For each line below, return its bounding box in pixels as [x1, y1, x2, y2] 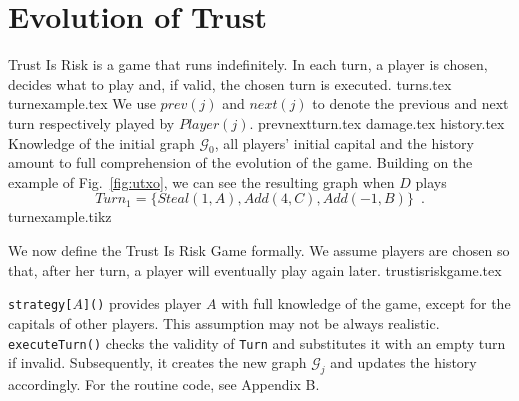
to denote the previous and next [312, 93, 509, 114]
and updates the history [330, 352, 477, 373]
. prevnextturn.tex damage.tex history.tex [249, 112, 505, 133]
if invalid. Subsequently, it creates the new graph [8, 352, 307, 373]
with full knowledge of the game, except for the [221, 293, 511, 314]
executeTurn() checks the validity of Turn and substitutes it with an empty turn [8, 332, 506, 353]
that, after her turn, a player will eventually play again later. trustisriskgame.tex [8, 259, 502, 280]
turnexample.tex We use [8, 93, 156, 114]
